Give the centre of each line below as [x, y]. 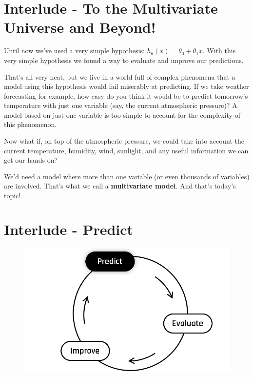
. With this [219, 51]
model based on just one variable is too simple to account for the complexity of [122, 115]
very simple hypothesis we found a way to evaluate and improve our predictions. [124, 60]
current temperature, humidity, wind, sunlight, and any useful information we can [126, 150]
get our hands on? [31, 160]
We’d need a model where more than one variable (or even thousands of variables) [127, 176]
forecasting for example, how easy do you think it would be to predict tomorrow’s [126, 95]
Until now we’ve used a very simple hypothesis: [74, 51]
